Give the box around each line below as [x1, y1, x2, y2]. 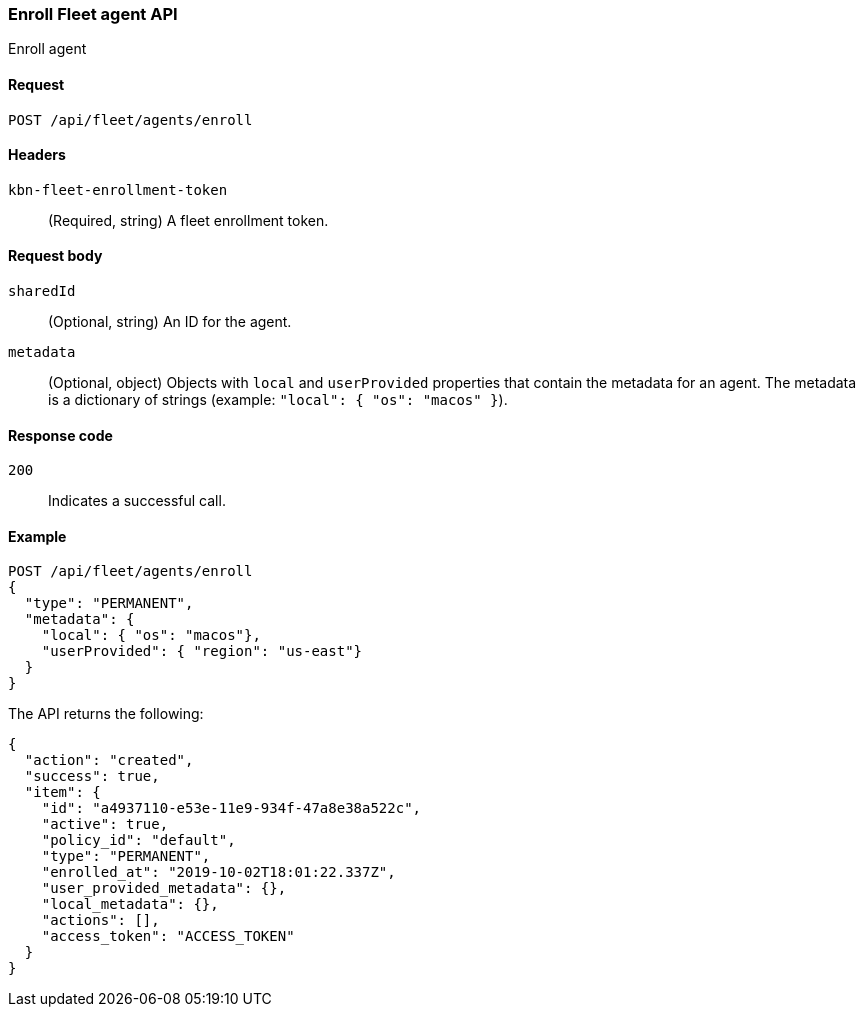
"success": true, [24, 768, 160, 785]
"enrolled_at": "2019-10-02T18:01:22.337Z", [41, 864, 396, 881]
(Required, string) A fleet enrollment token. [48, 211, 329, 229]
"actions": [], [41, 912, 160, 929]
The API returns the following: [8, 705, 204, 723]
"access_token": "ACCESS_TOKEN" [41, 928, 295, 945]
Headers [8, 146, 66, 164]
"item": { [24, 784, 101, 801]
